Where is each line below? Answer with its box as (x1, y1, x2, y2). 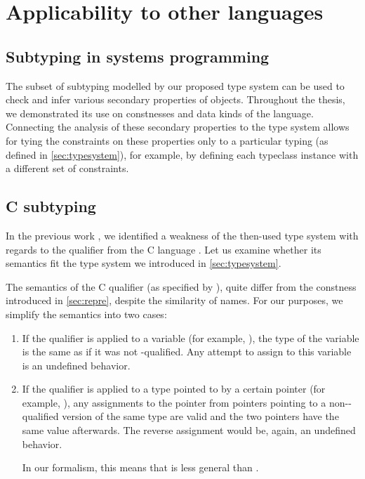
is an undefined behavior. (22, 357, 131, 372)
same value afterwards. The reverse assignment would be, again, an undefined (22, 423, 356, 438)
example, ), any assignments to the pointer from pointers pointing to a (22, 395, 326, 409)
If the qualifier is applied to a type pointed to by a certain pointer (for (22, 381, 326, 396)
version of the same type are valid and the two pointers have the (62, 409, 339, 424)
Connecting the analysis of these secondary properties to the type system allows (6, 119, 350, 134)
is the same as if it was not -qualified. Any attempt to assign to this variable (22, 344, 352, 359)
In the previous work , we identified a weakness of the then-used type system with (6, 228, 359, 242)
